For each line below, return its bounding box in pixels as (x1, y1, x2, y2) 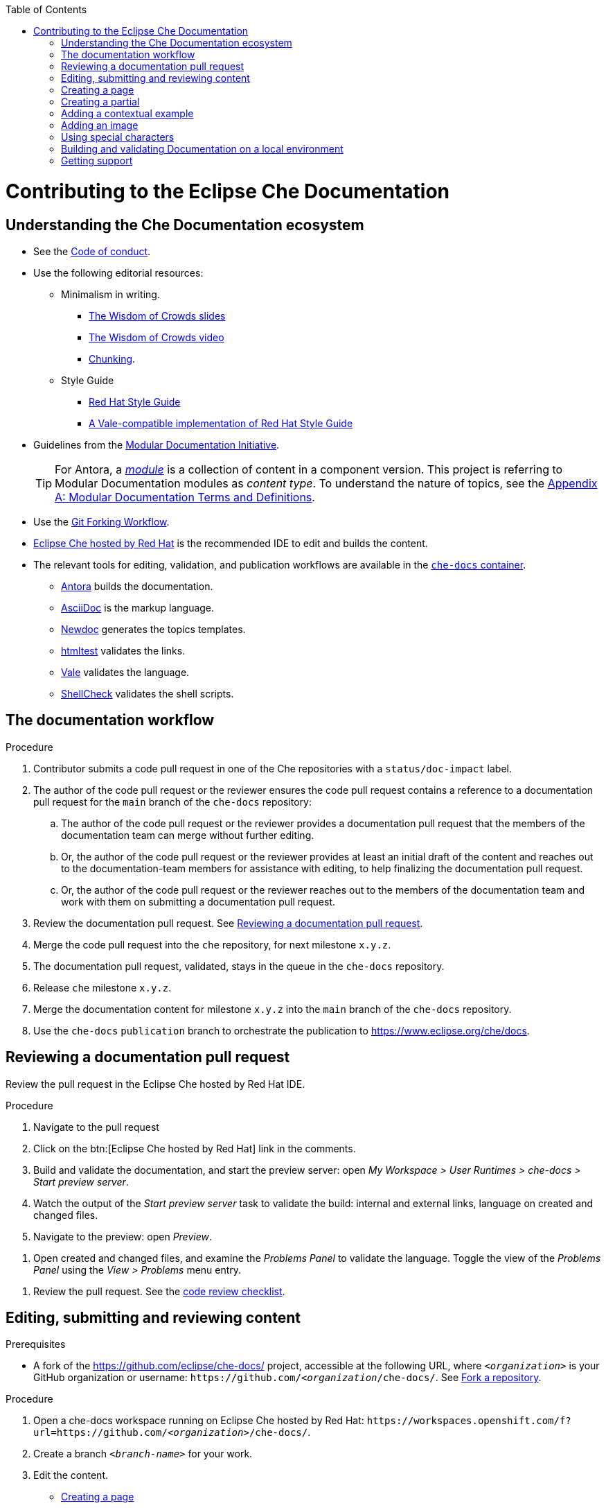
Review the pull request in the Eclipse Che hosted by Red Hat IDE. (6, 1077, 305, 1090)
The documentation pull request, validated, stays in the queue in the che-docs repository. (33, 960, 445, 972)
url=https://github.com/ (33, 1427, 168, 1439)
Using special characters (61, 131, 175, 143)
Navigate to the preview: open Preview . (33, 1230, 212, 1242)
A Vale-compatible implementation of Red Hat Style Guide (89, 417, 353, 429)
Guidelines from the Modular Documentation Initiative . (33, 438, 280, 451)
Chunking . (89, 352, 136, 365)
